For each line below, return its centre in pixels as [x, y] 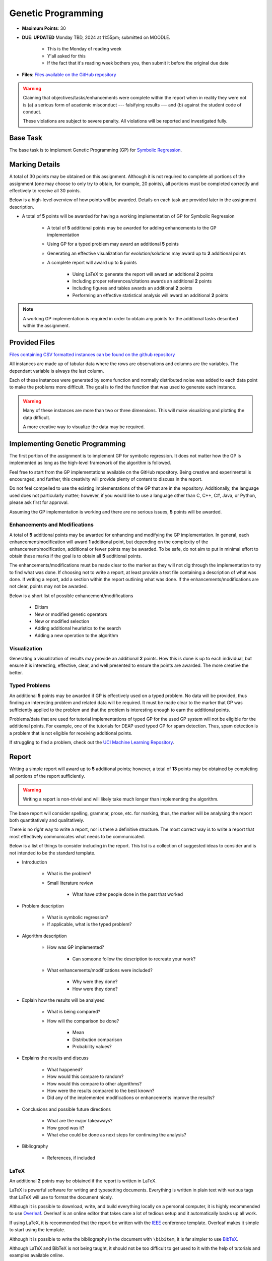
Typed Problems [30, 685]
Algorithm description [45, 936]
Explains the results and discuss [55, 1058]
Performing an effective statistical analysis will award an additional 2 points [150, 295]
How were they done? [95, 989]
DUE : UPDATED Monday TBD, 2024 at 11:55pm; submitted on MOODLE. [96, 37]
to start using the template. [37, 1230]
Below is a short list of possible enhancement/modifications [71, 596]
